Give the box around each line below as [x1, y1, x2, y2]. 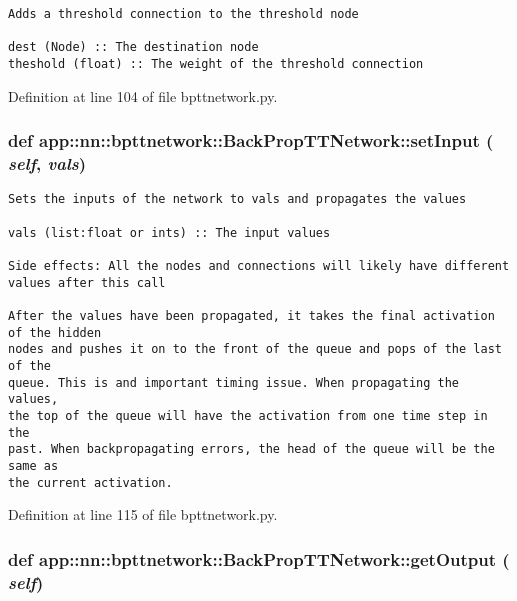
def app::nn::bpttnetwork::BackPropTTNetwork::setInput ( [8, 128, 494, 153]
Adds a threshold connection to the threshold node [8, 7, 359, 21]
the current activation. [8, 475, 173, 490]
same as [8, 458, 59, 473]
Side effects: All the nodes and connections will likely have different [8, 258, 510, 273]
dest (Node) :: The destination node [8, 40, 259, 55]
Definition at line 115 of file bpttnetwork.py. [8, 504, 278, 525]
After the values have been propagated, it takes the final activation [8, 308, 495, 323]
